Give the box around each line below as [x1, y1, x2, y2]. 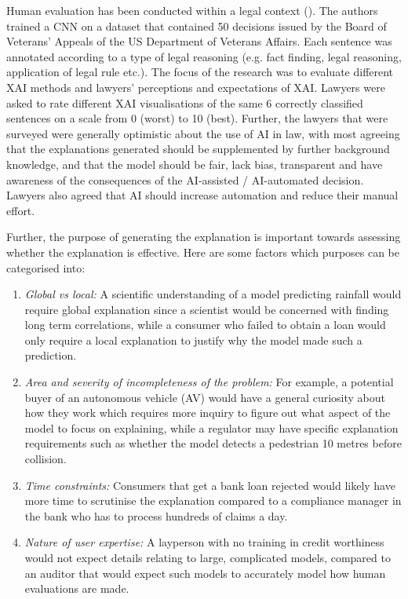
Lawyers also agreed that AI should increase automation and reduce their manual [6, 187, 399, 203]
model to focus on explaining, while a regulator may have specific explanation [24, 419, 399, 436]
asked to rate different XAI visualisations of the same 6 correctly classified [6, 94, 363, 111]
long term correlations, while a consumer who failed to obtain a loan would [24, 316, 386, 333]
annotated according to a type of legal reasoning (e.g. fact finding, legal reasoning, [6, 48, 402, 64]
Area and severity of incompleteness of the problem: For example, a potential [24, 374, 394, 390]
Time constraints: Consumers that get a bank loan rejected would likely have [24, 477, 395, 493]
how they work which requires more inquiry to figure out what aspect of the [24, 404, 391, 421]
